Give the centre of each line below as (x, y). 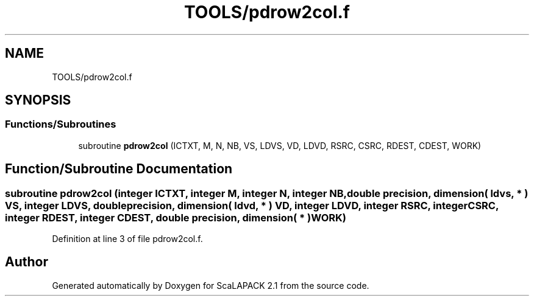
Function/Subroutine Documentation (119, 169)
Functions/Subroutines (61, 124)
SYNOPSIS (38, 100)
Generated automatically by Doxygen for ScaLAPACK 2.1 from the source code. (211, 285)
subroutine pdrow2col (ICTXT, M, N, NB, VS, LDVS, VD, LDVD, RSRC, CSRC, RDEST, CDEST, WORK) (280, 145)
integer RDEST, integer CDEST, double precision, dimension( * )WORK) (176, 217)
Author (27, 262)
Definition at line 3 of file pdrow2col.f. (127, 239)
